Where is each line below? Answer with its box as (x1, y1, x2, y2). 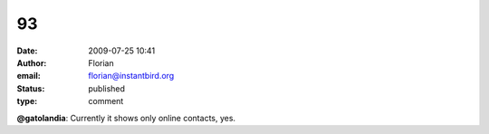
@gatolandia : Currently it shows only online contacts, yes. (16, 112, 235, 123)
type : (16, 96, 38, 107)
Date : (16, 45, 38, 56)
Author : (16, 57, 47, 68)
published (88, 82, 126, 94)
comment (88, 96, 124, 107)
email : (16, 71, 41, 81)
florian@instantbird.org (88, 71, 175, 81)
